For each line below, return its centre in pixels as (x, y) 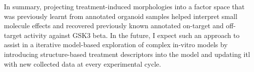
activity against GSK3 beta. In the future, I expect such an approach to (132, 35)
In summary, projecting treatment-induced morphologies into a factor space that (124, 6)
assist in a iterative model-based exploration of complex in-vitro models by (116, 45)
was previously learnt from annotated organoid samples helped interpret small (121, 16)
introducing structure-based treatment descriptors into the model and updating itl (127, 54)
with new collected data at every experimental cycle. (83, 63)
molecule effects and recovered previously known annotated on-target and (114, 26)
